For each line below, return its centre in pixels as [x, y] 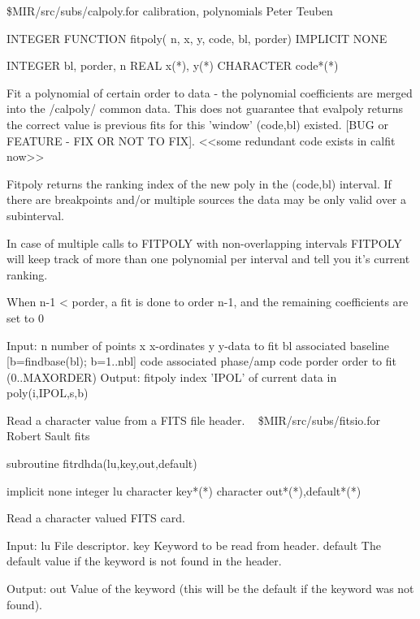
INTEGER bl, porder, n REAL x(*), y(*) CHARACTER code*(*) [173, 65]
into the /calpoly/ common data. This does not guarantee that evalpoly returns [205, 108]
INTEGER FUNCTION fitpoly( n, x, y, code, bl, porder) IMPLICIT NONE [197, 38]
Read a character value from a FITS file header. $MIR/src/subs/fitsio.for [193, 420]
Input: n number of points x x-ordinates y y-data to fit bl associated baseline [198, 345]
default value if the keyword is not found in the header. [144, 561]
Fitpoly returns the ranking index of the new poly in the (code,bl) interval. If [199, 183]
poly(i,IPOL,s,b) [48, 393]
